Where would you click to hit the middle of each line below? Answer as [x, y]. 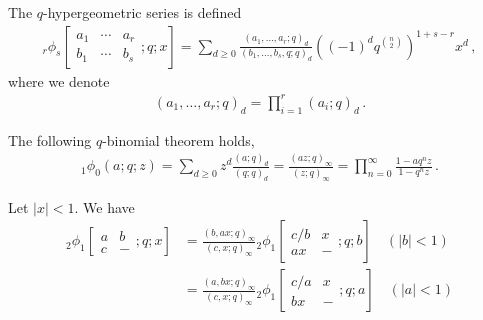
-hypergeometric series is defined [142, 12]
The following [50, 139]
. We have [104, 206]
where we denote [59, 80]
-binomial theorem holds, [178, 139]
